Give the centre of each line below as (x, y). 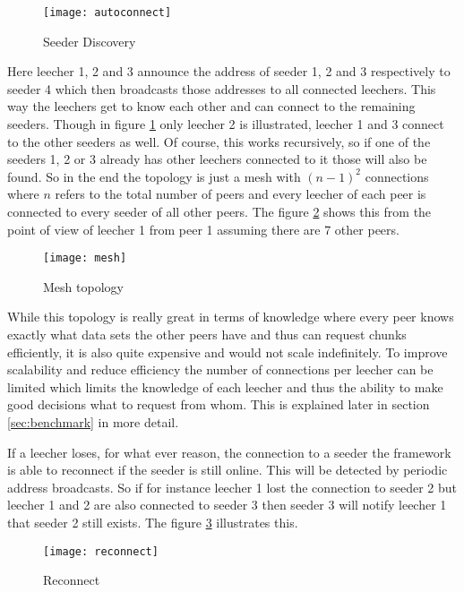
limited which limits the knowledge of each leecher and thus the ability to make (225, 386)
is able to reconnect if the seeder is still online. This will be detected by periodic (228, 470)
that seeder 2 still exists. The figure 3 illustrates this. (153, 522)
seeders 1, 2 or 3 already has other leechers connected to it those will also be (217, 159)
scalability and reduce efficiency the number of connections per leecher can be (220, 369)
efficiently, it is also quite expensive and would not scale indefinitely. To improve (228, 352)
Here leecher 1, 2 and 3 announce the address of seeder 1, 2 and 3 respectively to (229, 71)
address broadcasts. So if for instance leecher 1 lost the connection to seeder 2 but (232, 487)
